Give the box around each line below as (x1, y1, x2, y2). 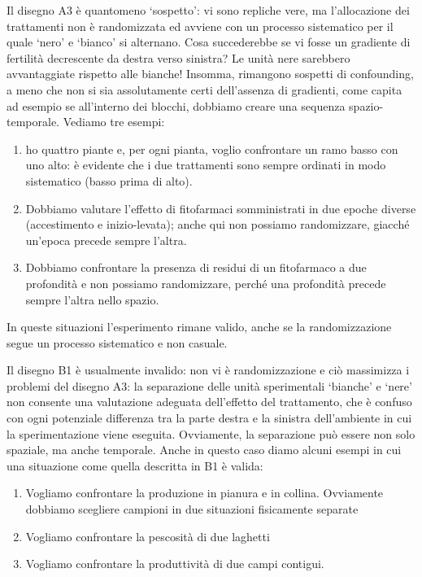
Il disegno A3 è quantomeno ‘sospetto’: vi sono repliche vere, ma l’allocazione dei (7, 2, 410, 18)
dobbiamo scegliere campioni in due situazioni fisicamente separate (25, 501, 359, 518)
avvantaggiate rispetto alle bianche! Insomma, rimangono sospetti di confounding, (7, 65, 414, 82)
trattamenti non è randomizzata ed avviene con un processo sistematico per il (7, 17, 394, 34)
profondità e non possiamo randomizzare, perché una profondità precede (25, 274, 386, 291)
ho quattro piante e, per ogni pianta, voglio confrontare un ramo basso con (25, 140, 398, 157)
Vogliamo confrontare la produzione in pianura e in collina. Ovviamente (25, 484, 384, 501)
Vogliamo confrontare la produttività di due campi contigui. (25, 555, 324, 572)
